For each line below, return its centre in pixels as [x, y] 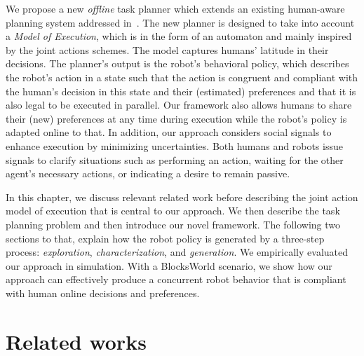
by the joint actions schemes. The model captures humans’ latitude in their [167, 49]
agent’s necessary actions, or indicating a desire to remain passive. [148, 173]
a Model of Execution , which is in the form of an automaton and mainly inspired [179, 36]
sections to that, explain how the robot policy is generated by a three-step [165, 238]
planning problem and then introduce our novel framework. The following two [173, 224]
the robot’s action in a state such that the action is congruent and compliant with [182, 77]
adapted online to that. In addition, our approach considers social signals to [169, 132]
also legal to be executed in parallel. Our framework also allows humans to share [179, 105]
